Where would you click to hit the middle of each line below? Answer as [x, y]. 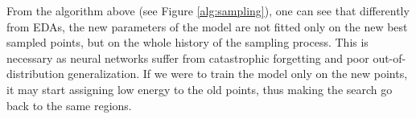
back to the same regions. [69, 105]
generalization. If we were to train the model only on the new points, [238, 74]
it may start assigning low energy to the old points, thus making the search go [200, 89]
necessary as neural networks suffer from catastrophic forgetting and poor [188, 57]
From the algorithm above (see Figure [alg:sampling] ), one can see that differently [208, 10]
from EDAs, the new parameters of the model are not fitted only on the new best [207, 26]
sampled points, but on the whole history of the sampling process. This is [187, 42]
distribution [35, 74]
